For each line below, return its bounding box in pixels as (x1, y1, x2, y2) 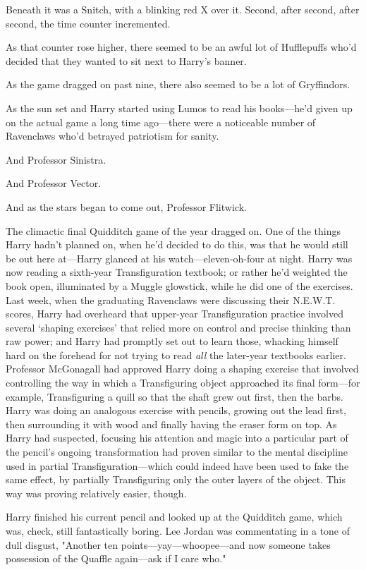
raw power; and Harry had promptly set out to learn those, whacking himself (6, 334, 338, 348)
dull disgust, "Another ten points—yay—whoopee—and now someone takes (6, 537, 331, 552)
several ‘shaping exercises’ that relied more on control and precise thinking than (6, 320, 351, 334)
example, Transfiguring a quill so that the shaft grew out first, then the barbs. (6, 389, 343, 404)
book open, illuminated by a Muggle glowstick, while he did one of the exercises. (6, 278, 353, 293)
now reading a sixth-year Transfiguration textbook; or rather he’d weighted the (6, 265, 348, 279)
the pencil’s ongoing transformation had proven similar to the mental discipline (6, 444, 348, 459)
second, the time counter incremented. (6, 16, 171, 30)
